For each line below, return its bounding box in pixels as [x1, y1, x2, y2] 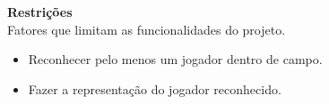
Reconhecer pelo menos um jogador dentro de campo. [28, 50, 323, 68]
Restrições [7, 3, 73, 20]
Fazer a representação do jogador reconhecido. [28, 79, 281, 98]
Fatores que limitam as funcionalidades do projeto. [7, 20, 286, 38]
